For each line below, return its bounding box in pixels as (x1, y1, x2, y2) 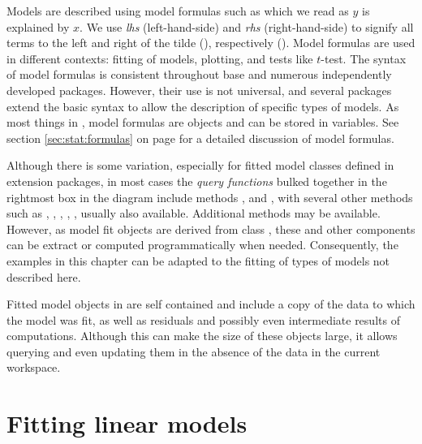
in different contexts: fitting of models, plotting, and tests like (6, 50, 313, 67)
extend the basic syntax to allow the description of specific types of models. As (6, 97, 399, 114)
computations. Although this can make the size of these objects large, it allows (6, 327, 398, 344)
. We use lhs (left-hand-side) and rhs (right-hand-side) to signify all (80, 18, 414, 35)
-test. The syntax (321, 50, 407, 67)
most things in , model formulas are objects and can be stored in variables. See (6, 114, 399, 131)
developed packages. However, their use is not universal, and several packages (6, 81, 392, 98)
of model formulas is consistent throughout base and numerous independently (6, 66, 392, 83)
